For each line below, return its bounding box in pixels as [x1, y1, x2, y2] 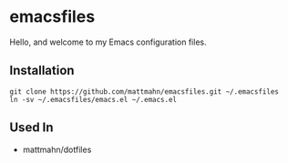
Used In [9, 120, 54, 136]
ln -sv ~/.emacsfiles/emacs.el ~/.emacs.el [9, 95, 178, 104]
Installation [9, 63, 75, 78]
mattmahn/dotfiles [22, 144, 92, 155]
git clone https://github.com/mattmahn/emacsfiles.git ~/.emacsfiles [9, 87, 280, 97]
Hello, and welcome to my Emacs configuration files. [9, 36, 207, 47]
